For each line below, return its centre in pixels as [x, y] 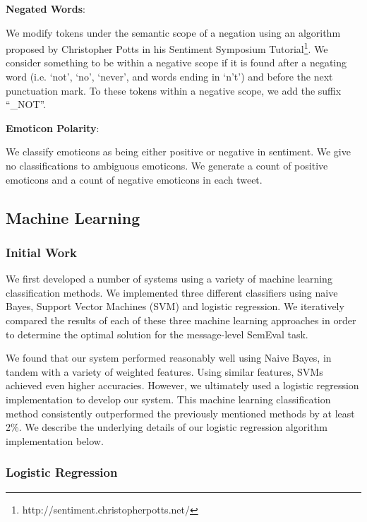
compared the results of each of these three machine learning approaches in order [181, 320]
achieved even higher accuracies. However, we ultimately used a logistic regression [182, 385]
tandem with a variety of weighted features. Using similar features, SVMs [164, 371]
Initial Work [41, 252]
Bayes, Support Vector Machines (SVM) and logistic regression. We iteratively [175, 306]
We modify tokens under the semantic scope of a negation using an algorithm [173, 32]
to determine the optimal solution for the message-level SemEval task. [157, 334]
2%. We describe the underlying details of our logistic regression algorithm [167, 427]
